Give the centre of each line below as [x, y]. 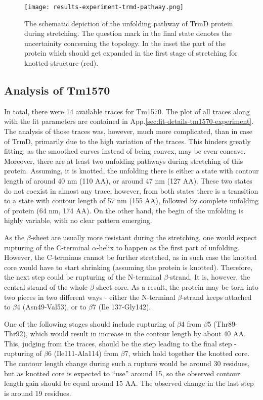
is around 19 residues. [38, 393]
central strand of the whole [46, 286]
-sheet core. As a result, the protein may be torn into [176, 286]
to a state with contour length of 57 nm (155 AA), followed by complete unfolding [131, 201]
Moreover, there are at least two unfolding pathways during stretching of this [124, 161]
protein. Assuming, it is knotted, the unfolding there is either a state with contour [131, 171]
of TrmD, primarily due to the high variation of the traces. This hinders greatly [128, 141]
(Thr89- [226, 323]
